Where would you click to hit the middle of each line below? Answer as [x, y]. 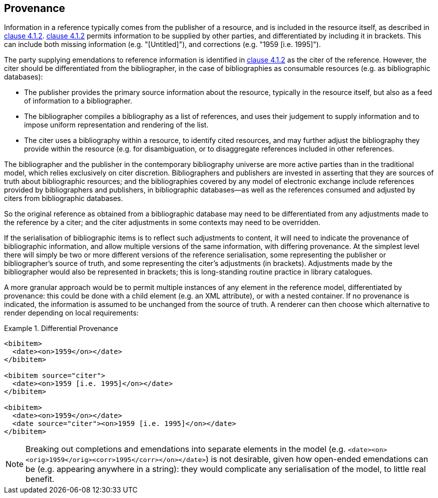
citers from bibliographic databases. [64, 198]
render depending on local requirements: [71, 313]
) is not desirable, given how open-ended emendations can [317, 459]
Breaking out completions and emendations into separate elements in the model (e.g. [186, 449]
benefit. [40, 479]
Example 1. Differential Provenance [61, 328]
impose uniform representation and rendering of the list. [116, 125]
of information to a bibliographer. [78, 101]
